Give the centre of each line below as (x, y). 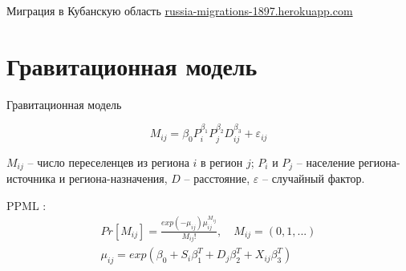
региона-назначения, (118, 178)
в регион (222, 162)
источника (31, 178)
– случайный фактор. (313, 178)
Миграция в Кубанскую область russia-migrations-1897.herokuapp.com (180, 10)
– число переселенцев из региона (108, 162)
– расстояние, (217, 178)
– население (326, 162)
